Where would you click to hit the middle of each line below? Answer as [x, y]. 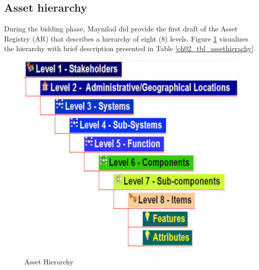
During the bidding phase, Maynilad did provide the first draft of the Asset [121, 29]
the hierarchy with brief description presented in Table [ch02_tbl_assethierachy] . [130, 48]
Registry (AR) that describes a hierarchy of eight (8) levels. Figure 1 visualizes [126, 38]
